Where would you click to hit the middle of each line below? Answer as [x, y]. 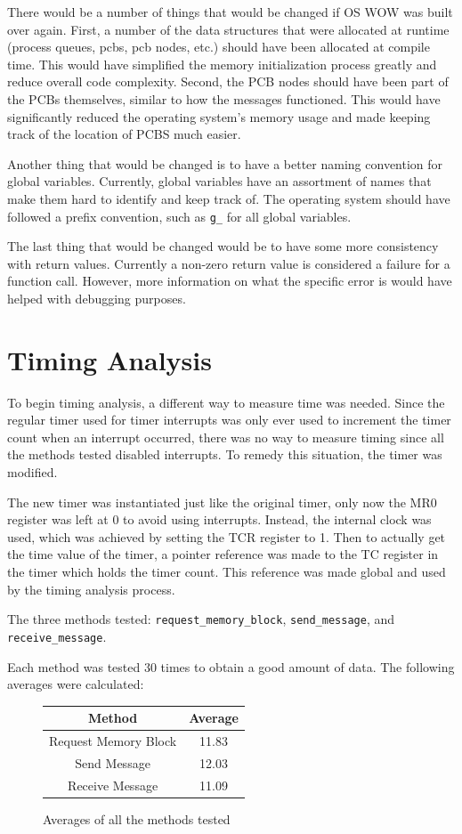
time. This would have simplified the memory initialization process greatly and [222, 64]
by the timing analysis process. [91, 589]
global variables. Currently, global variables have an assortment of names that [219, 181]
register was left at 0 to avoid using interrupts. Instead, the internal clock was [219, 519]
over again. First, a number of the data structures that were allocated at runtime [228, 29]
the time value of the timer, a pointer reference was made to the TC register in [223, 554]
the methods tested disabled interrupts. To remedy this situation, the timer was [225, 454]
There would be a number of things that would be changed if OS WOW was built [230, 12]
